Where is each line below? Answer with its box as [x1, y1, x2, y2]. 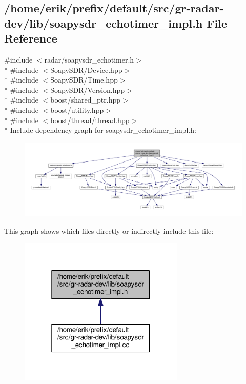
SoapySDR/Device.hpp [50, 64, 122, 75]
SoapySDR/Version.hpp [50, 84, 125, 95]
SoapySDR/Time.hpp [50, 74, 118, 85]
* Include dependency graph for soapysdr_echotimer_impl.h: [4, 125, 196, 135]
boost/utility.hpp [50, 104, 104, 115]
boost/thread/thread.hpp [50, 114, 130, 125]
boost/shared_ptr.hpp [50, 94, 121, 105]
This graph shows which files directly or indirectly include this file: [4, 225, 214, 236]
